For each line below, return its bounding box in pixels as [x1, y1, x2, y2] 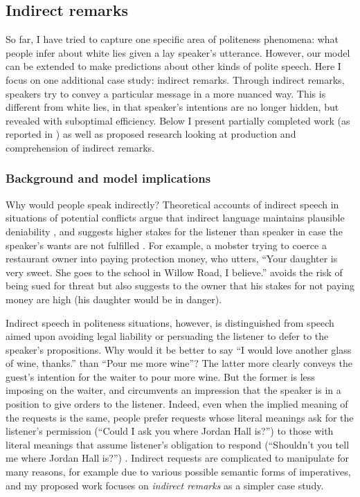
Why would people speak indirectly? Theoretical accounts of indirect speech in [6, 197, 339, 211]
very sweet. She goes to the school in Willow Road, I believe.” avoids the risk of [6, 264, 343, 279]
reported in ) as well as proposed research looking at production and [6, 127, 296, 141]
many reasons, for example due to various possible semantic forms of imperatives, [6, 464, 351, 479]
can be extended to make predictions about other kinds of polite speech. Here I [6, 59, 341, 73]
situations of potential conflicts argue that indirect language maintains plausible [6, 210, 345, 225]
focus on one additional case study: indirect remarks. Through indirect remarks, [6, 72, 345, 87]
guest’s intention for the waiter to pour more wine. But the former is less [6, 369, 315, 383]
